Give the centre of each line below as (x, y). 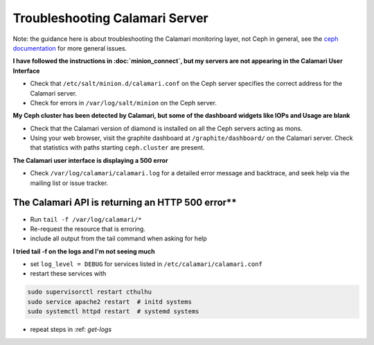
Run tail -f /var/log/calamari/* (86, 219)
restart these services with (68, 274)
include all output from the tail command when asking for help (118, 238)
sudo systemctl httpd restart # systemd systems (113, 311)
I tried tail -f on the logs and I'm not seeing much (84, 251)
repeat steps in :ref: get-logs (71, 330)
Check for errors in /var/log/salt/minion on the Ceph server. (124, 103)
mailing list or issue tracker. (69, 183)
